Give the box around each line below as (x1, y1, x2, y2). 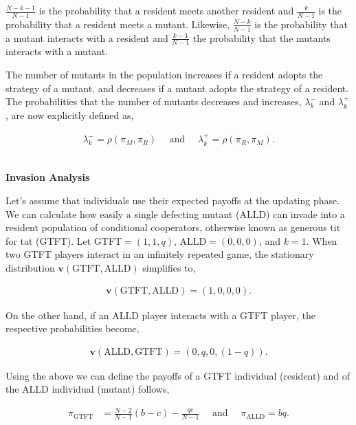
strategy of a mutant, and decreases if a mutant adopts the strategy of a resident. (5, 80, 349, 95)
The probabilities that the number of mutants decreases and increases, (5, 94, 302, 109)
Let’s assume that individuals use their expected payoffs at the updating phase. (5, 193, 340, 207)
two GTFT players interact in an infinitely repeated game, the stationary (5, 247, 314, 261)
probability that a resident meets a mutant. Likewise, (5, 17, 230, 31)
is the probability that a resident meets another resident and (38, 3, 294, 17)
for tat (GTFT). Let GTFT (5, 233, 122, 248)
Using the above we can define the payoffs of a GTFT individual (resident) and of (5, 368, 351, 382)
